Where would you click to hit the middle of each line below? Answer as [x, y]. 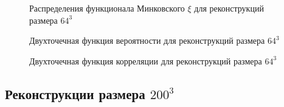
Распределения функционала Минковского [107, 8]
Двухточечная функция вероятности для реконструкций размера [147, 40]
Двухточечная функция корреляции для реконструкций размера [146, 60]
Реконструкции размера [75, 93]
